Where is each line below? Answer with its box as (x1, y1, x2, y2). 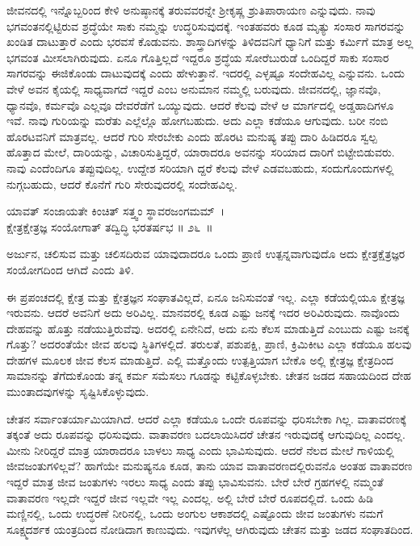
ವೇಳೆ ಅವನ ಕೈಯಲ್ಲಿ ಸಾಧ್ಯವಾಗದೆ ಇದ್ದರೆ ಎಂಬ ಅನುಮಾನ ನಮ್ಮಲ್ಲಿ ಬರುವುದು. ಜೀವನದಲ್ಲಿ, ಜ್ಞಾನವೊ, (6, 80, 381, 97)
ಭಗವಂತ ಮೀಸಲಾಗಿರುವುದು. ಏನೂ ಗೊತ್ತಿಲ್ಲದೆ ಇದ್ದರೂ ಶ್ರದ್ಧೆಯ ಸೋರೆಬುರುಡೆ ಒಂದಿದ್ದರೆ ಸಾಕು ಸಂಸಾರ (6, 48, 389, 65)
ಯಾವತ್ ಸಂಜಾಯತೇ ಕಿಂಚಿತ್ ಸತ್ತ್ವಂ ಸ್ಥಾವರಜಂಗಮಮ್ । (6, 202, 225, 219)
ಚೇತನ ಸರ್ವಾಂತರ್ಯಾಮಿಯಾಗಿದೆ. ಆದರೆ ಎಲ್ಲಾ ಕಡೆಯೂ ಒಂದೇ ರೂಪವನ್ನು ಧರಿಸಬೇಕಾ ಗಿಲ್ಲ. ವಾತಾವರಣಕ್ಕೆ (6, 410, 406, 427)
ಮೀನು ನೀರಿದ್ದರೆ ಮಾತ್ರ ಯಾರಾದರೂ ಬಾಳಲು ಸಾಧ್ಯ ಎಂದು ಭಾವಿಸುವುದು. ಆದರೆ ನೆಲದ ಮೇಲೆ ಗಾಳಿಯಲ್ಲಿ (6, 441, 394, 458)
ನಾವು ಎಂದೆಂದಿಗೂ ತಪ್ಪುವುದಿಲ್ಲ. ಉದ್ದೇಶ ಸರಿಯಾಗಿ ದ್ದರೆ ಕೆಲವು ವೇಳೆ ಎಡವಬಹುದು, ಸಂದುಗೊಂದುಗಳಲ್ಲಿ (6, 159, 394, 176)
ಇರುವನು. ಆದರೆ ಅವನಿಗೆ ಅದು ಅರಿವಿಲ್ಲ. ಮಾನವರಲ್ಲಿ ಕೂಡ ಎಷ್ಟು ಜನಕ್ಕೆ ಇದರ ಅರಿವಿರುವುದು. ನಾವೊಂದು (6, 304, 400, 321)
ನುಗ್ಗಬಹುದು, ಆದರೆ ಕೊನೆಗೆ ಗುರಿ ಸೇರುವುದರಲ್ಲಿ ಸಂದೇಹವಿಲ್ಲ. (6, 175, 237, 192)
